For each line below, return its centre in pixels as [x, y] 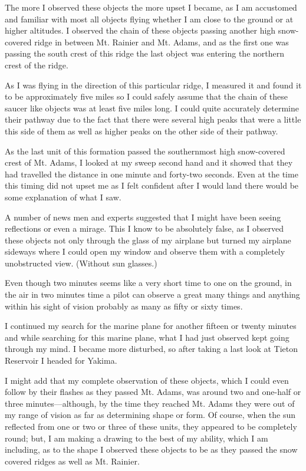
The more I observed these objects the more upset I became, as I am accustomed [151, 7]
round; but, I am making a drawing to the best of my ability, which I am [136, 438]
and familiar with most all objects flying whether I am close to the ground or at [149, 19]
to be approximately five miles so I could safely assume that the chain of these [146, 96]
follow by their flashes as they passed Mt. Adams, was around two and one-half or [153, 392]
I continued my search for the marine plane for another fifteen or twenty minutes [151, 326]
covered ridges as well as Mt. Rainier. [72, 461]
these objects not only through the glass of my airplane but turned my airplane [148, 240]
